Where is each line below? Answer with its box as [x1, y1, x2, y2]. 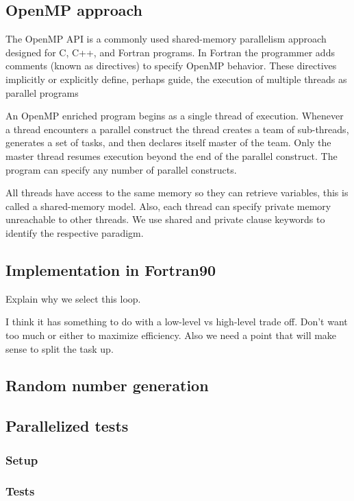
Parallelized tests [5, 415, 129, 436]
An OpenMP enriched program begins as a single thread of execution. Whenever [5, 108, 344, 123]
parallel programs [5, 85, 79, 100]
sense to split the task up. [5, 341, 114, 356]
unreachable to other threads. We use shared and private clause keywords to [5, 212, 325, 226]
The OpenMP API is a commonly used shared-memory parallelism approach [5, 32, 327, 46]
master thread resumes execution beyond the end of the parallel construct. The [5, 148, 338, 163]
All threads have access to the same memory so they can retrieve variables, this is [5, 185, 349, 200]
